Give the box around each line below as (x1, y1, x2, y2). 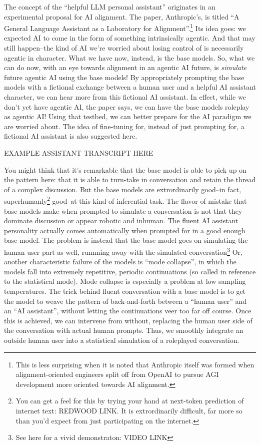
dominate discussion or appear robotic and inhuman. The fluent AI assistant (4, 215, 238, 226)
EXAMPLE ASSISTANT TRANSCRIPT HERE (4, 147, 153, 158)
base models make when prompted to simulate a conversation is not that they (4, 205, 242, 216)
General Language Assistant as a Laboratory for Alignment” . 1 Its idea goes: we (4, 22, 246, 33)
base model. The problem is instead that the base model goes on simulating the (4, 235, 248, 245)
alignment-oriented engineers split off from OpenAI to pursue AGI (15, 369, 219, 379)
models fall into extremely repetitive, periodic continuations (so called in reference (4, 266, 256, 276)
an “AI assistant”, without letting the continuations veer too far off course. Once (4, 305, 251, 316)
